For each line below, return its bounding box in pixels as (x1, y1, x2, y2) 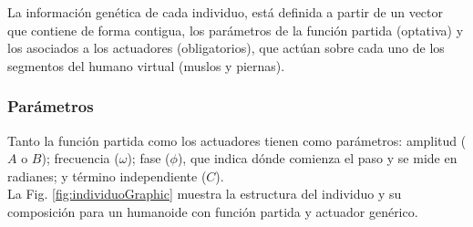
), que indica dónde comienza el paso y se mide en (177, 149, 458, 168)
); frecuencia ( (41, 149, 119, 168)
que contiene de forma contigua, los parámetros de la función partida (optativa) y (7, 20, 464, 39)
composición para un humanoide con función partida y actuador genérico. (7, 201, 418, 221)
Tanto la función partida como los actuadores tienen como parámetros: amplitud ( (7, 130, 467, 150)
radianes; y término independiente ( (7, 166, 207, 185)
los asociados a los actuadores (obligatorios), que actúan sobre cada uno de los (7, 38, 445, 57)
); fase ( (127, 149, 170, 168)
